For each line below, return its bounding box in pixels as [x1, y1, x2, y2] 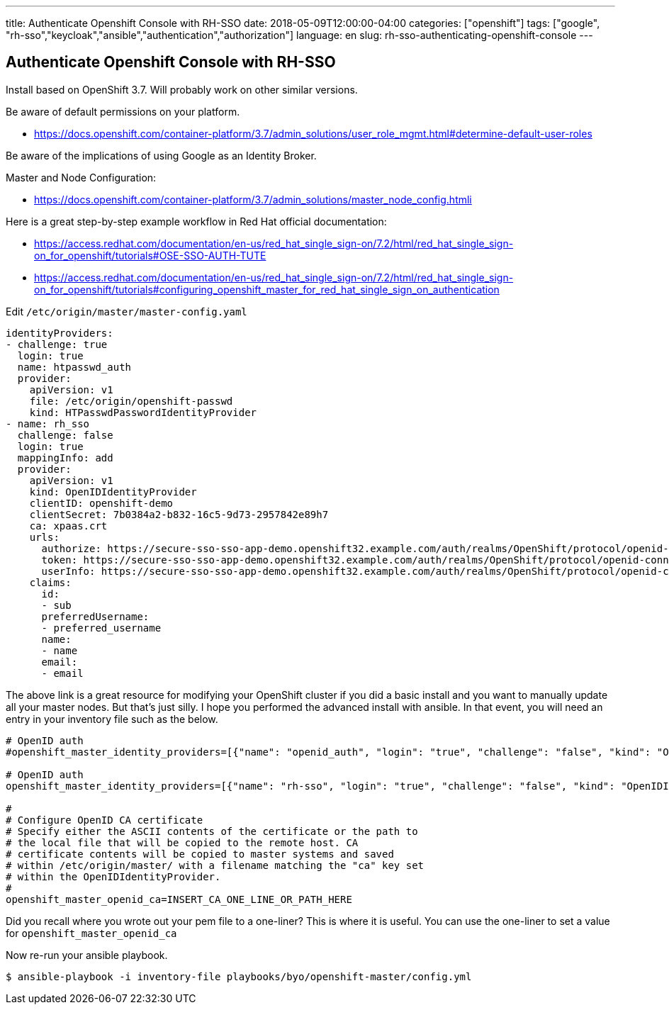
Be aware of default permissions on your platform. [6, 105, 240, 118]
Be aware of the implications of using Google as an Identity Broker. [6, 149, 317, 162]
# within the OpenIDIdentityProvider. [6, 870, 221, 882]
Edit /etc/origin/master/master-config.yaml [6, 305, 247, 318]
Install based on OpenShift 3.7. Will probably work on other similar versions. [6, 83, 358, 96]
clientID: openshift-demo [29, 497, 174, 509]
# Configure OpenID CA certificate [6, 814, 203, 826]
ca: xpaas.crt [29, 520, 108, 532]
